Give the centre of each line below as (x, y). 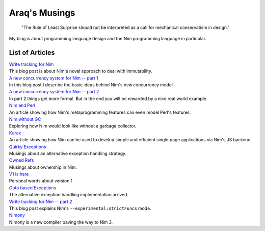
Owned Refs (22, 160)
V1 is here (19, 174)
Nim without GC (25, 119)
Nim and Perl (22, 105)
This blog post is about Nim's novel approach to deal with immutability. (81, 71)
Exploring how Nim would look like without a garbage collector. (73, 126)
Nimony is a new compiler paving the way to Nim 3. (61, 222)
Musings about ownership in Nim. (43, 167)
